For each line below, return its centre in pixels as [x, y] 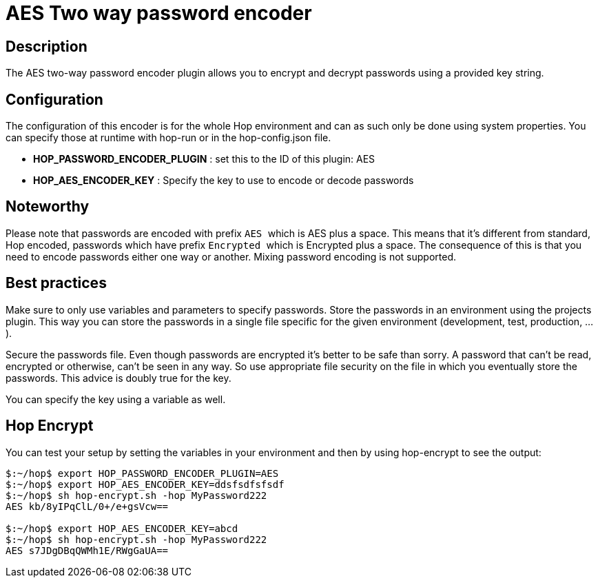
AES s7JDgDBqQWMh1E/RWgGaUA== [87, 550]
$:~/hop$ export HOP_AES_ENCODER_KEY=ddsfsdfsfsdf [145, 484]
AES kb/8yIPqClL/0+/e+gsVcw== [87, 506]
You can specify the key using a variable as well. [116, 399]
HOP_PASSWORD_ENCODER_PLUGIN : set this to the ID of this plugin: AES [204, 159]
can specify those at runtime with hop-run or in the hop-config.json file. [168, 138]
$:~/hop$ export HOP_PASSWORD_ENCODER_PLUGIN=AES [142, 473]
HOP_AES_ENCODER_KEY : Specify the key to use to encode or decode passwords [224, 181]
